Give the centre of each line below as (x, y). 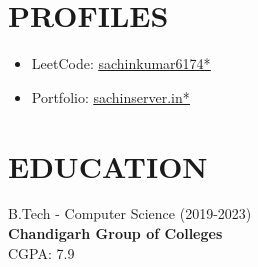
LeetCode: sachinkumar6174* (121, 63)
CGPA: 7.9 (41, 252)
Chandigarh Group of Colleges (115, 233)
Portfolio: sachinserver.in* (110, 96)
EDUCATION (108, 165)
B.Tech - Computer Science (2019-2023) (130, 213)
